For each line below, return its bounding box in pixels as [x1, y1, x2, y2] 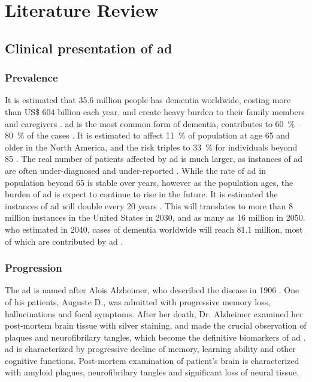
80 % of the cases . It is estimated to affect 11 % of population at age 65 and [5, 129, 290, 142]
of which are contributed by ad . [5, 234, 123, 247]
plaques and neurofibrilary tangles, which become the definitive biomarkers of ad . [5, 330, 306, 343]
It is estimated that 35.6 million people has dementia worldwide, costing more [5, 94, 291, 106]
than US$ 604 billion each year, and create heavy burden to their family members [5, 105, 305, 118]
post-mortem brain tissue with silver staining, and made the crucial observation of [5, 319, 307, 332]
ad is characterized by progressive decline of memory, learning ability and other [5, 342, 296, 355]
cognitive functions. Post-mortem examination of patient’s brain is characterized [5, 354, 299, 366]
